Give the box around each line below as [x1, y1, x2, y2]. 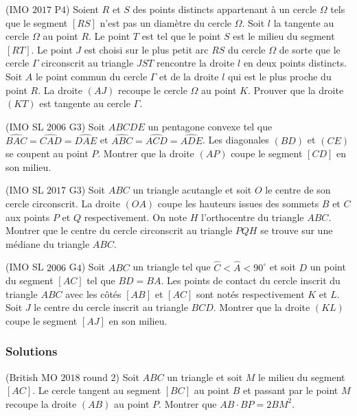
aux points [5, 209, 50, 224]
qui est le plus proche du [227, 69, 332, 83]
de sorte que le [279, 42, 341, 56]
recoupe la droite [5, 396, 77, 411]
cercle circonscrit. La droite [5, 196, 120, 210]
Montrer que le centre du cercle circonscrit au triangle [5, 223, 233, 238]
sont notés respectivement [196, 286, 305, 301]
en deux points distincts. [243, 56, 347, 70]
